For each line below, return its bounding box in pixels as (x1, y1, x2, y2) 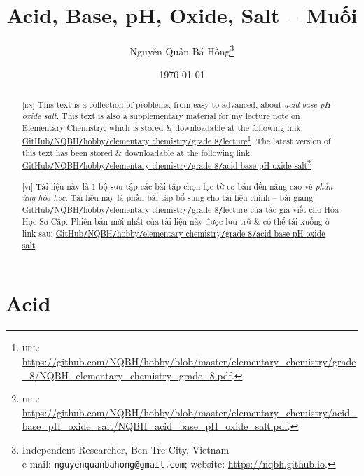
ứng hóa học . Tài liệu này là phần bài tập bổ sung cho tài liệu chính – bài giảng (22, 192, 314, 204)
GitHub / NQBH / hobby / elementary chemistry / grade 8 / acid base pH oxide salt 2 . (22, 157, 314, 171)
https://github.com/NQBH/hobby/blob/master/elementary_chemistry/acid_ (22, 405, 358, 419)
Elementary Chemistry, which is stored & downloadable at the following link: (22, 122, 303, 134)
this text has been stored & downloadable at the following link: (22, 146, 253, 158)
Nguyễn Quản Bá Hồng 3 (129, 42, 234, 58)
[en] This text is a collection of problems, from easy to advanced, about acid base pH (22, 98, 331, 110)
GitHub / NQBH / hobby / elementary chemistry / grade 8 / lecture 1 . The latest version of (22, 132, 331, 146)
